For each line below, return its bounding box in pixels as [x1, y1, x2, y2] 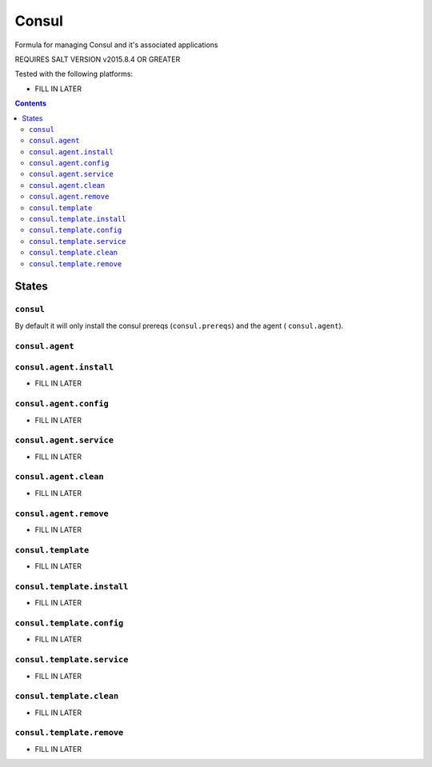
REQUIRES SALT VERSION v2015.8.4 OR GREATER [14, 54, 181, 64]
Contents [14, 98, 47, 108]
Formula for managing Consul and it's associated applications [14, 40, 218, 50]
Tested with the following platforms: [14, 69, 134, 79]
